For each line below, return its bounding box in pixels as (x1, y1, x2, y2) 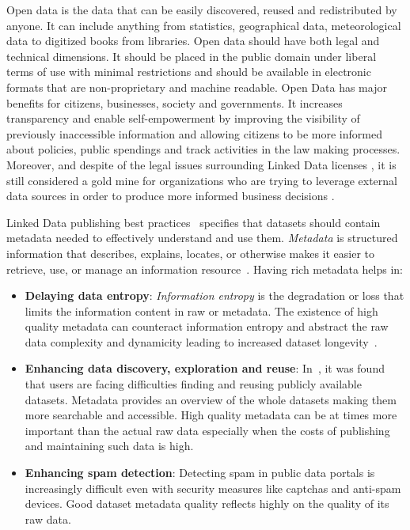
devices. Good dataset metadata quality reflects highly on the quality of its (25, 495, 389, 512)
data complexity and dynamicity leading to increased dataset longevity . (25, 333, 378, 350)
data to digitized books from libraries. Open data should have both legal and (6, 32, 380, 49)
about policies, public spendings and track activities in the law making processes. (6, 141, 401, 157)
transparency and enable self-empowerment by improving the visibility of (6, 110, 360, 127)
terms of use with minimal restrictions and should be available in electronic (6, 63, 371, 80)
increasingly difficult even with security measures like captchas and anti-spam (25, 479, 401, 496)
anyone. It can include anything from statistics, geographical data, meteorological (6, 17, 401, 33)
